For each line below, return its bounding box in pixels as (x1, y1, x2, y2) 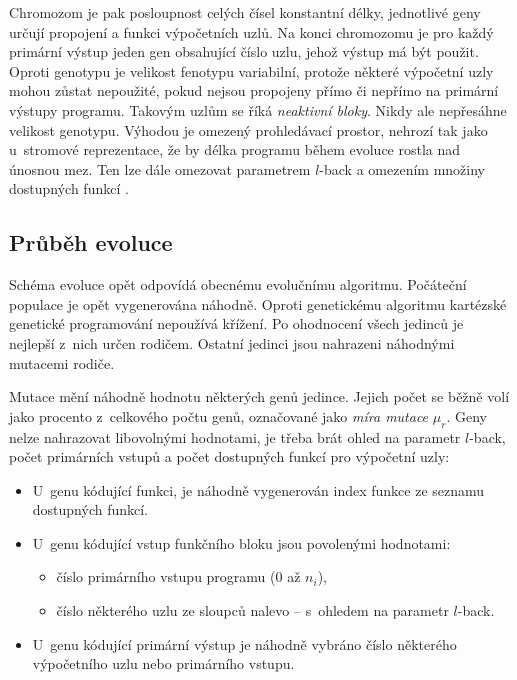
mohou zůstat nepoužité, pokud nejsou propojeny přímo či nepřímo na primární (9, 80, 499, 101)
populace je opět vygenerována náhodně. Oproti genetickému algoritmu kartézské (9, 293, 507, 314)
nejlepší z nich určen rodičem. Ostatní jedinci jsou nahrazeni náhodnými (9, 332, 455, 353)
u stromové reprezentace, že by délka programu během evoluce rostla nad (9, 139, 461, 160)
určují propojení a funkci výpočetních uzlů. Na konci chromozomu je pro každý (9, 21, 494, 42)
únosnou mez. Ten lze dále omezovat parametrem (9, 158, 311, 179)
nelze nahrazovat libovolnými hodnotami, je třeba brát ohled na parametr (9, 426, 461, 447)
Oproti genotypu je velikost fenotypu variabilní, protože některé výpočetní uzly (9, 60, 494, 81)
